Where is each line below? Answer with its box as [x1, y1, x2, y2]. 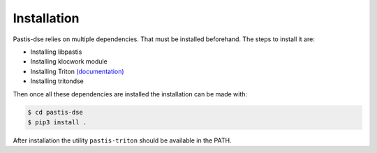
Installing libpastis [30, 48, 82, 56]
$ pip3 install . [27, 118, 87, 126]
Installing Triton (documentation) [30, 67, 125, 75]
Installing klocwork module [30, 57, 108, 66]
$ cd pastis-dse [27, 108, 84, 117]
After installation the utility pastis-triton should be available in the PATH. [13, 136, 232, 145]
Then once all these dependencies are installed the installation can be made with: [13, 89, 248, 98]
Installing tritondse [30, 77, 84, 85]
